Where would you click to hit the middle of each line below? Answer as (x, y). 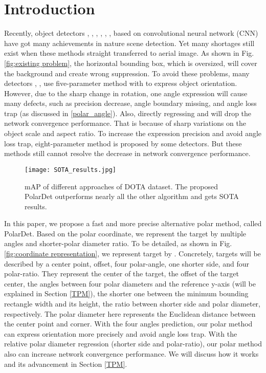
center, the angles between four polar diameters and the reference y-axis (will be (130, 283)
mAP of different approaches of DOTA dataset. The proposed (121, 186)
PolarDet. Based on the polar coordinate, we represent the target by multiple (125, 233)
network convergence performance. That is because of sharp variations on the (125, 123)
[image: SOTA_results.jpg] (70, 170)
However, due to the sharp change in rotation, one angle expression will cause (126, 93)
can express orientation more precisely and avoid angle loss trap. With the (121, 333)
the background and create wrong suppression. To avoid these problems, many (127, 73)
